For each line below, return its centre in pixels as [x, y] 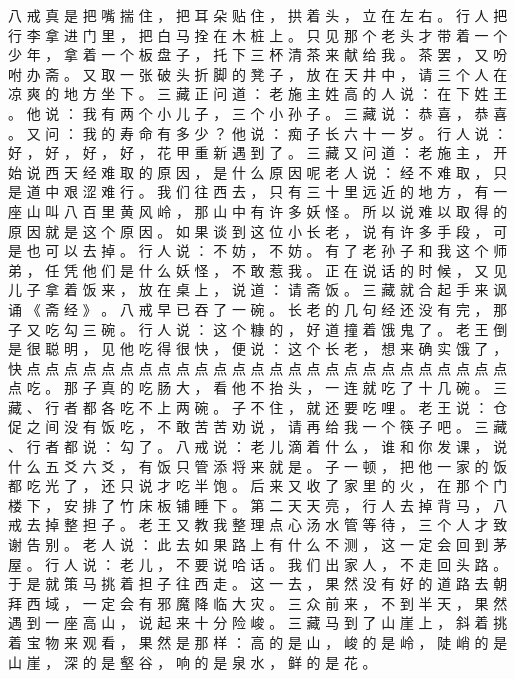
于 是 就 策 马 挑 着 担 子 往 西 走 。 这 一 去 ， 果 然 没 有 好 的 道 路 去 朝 [258, 583]
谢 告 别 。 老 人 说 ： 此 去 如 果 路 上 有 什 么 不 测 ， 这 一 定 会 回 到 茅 [258, 544]
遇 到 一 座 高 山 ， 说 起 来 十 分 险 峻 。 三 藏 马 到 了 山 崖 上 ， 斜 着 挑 [258, 622]
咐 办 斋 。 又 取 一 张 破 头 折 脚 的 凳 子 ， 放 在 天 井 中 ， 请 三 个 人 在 [258, 73]
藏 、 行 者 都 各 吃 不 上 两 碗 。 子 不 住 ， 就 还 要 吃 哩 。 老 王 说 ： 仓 [258, 406]
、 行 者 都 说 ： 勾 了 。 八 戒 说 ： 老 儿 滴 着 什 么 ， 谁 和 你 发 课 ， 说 [258, 446]
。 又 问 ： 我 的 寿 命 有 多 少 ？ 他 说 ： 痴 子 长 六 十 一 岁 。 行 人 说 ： [258, 132]
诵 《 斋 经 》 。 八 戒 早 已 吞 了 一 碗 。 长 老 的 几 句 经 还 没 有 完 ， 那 [258, 308]
